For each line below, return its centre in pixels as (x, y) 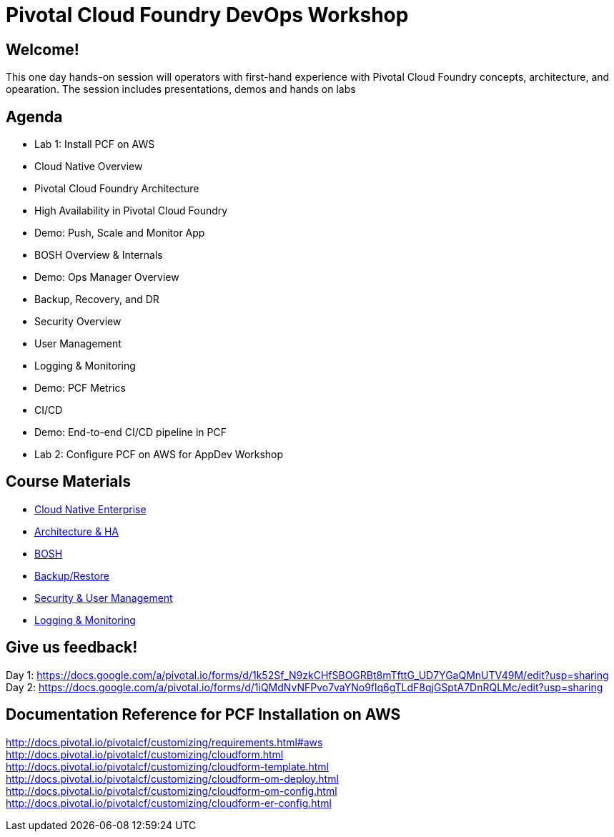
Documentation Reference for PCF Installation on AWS (203, 715)
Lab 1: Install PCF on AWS (95, 144)
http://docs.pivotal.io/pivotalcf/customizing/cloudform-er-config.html (169, 803)
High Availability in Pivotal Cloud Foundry (131, 211)
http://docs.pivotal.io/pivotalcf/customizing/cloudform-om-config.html (172, 791)
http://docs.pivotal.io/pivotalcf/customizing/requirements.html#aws (164, 742)
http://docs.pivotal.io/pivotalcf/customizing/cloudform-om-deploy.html (172, 778)
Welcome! (43, 49)
